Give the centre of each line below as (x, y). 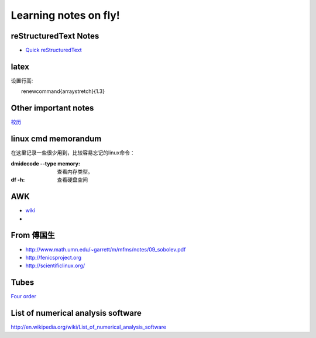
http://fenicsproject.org (54, 257)
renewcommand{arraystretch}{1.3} (63, 91)
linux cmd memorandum (56, 139)
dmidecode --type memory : (45, 163)
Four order (24, 296)
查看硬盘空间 (72, 180)
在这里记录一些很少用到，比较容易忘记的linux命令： (73, 153)
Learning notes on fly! (65, 15)
